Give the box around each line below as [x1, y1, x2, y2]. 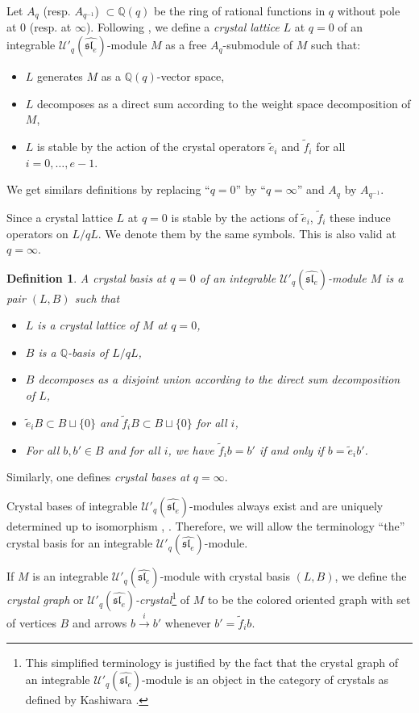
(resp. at [29, 19, 72, 36]
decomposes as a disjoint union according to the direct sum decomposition [38, 371, 400, 388]
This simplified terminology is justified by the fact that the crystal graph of [25, 653, 398, 670]
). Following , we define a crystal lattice [85, 19, 280, 36]
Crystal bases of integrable [6, 497, 138, 514]
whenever [164, 614, 211, 631]
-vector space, [156, 68, 225, 85]
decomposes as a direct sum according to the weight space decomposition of [37, 94, 411, 111]
